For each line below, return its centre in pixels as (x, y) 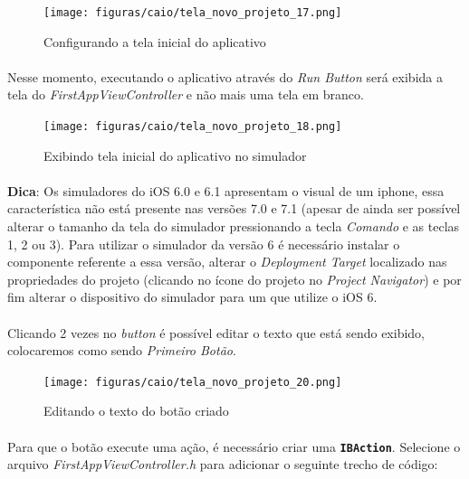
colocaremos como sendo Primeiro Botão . (122, 350)
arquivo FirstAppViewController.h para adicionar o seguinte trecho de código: (223, 464)
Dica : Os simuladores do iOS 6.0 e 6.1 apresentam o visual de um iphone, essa (226, 190)
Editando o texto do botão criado (136, 411)
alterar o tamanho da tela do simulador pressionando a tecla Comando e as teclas (234, 226)
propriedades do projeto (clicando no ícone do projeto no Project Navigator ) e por (234, 279)
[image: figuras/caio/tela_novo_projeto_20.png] (193, 382)
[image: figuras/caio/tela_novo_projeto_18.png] (193, 127)
